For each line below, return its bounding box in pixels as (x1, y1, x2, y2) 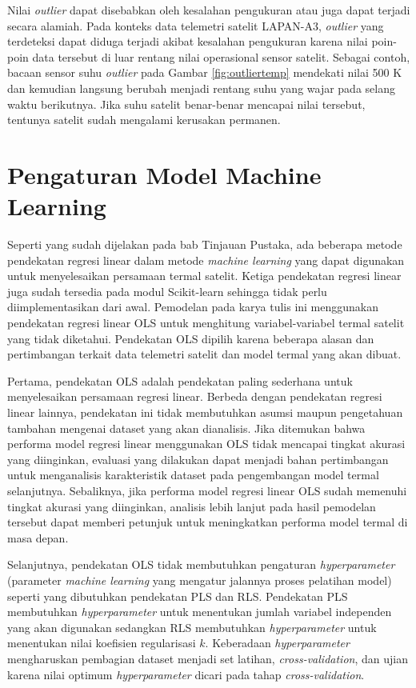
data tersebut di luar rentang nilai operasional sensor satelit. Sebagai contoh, (32, 48, 410, 65)
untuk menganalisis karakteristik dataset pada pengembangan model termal (7, 466, 379, 483)
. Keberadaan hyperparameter (205, 634, 350, 651)
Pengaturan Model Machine (7, 158, 322, 190)
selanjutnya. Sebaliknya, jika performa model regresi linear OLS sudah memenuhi (7, 482, 407, 498)
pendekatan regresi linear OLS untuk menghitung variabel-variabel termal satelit (7, 314, 405, 331)
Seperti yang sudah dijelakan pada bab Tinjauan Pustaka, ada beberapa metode (7, 236, 402, 253)
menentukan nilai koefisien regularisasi (7, 634, 196, 651)
